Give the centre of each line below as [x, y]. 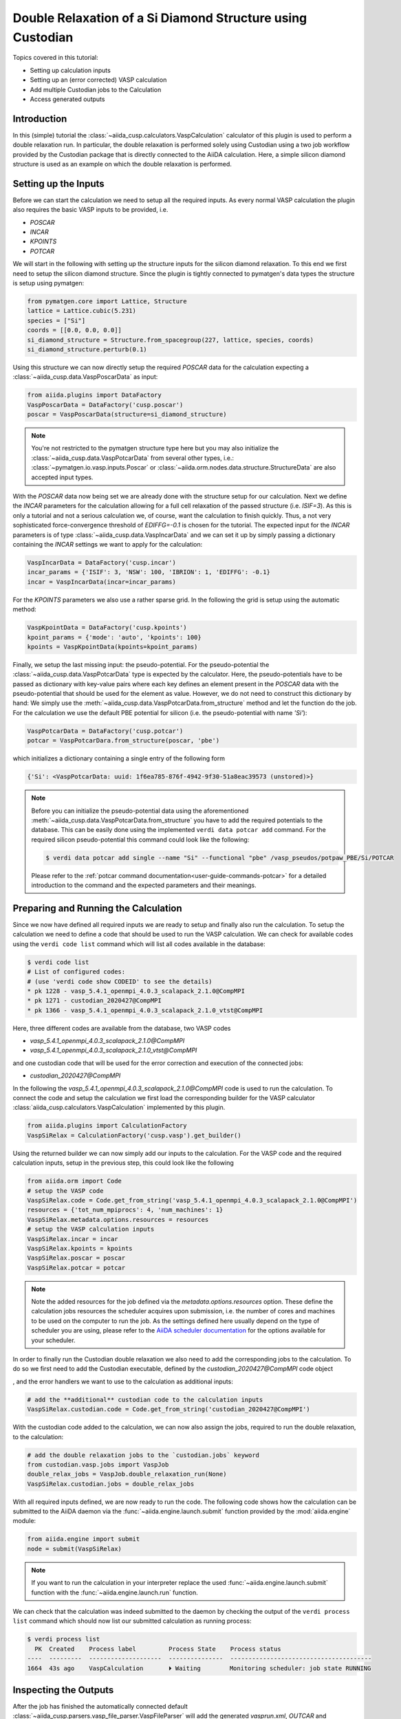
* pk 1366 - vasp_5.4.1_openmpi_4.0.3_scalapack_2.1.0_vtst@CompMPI [145, 1010]
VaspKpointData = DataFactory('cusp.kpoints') [107, 628]
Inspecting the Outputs [63, 1690]
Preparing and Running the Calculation [97, 908]
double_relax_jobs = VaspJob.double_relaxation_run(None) [127, 1474]
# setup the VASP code [65, 1191]
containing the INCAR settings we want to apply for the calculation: [108, 544]
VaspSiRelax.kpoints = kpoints [80, 1248]
